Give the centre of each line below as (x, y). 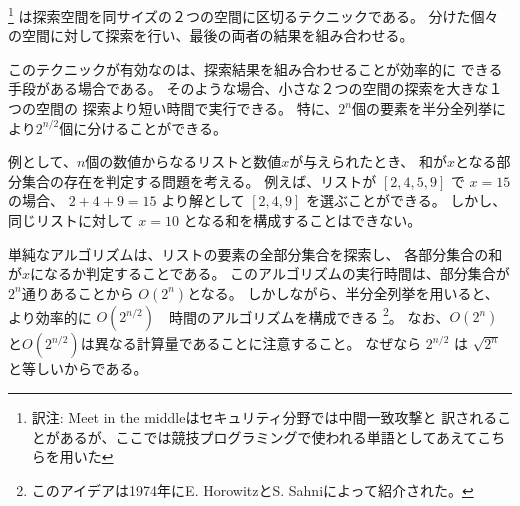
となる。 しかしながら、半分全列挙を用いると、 (343, 292)
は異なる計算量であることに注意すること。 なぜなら (251, 343)
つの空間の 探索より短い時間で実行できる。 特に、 (173, 108)
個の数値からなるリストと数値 (183, 161)
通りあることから (77, 292)
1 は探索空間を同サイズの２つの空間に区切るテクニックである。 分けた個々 (253, 14)
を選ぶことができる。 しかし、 (406, 200)
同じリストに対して (71, 220)
